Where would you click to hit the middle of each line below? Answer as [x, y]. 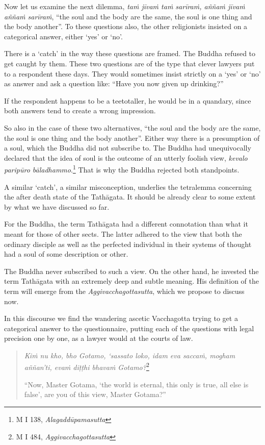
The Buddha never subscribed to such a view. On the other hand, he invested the [131, 271]
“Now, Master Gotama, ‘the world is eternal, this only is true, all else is [136, 384]
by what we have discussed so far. [57, 206]
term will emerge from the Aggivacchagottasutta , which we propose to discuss [124, 291]
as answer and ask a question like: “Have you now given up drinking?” [114, 83]
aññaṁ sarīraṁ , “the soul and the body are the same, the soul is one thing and [128, 16]
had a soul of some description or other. [66, 254]
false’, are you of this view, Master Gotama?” [95, 394]
